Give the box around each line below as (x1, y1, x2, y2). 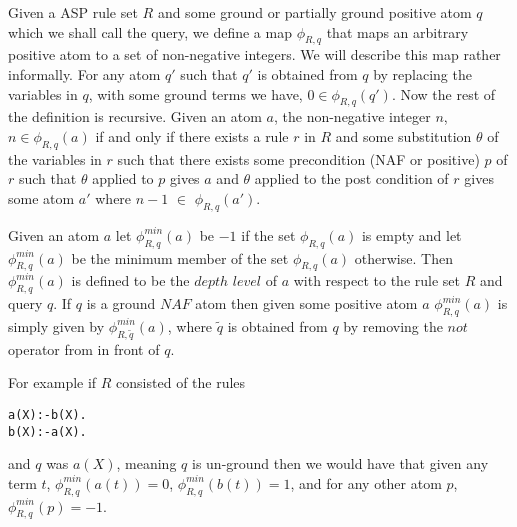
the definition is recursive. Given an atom (8, 106, 262, 127)
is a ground (86, 293, 156, 314)
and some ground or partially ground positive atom (157, 2, 472, 22)
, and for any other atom (290, 472, 442, 493)
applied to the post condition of (254, 168, 449, 189)
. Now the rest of (391, 83, 496, 104)
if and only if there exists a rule (95, 125, 289, 146)
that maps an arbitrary (326, 21, 469, 42)
